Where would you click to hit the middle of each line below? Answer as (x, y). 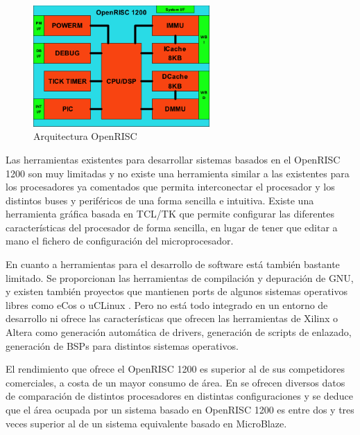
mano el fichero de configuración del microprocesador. (120, 241)
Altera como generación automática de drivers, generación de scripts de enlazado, (179, 332)
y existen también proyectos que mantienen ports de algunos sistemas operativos (177, 291)
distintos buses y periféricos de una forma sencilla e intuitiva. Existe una (160, 200)
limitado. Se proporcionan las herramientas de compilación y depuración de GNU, (180, 277)
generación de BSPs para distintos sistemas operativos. (122, 345)
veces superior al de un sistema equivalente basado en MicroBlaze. (146, 423)
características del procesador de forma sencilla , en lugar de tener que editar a (172, 227)
